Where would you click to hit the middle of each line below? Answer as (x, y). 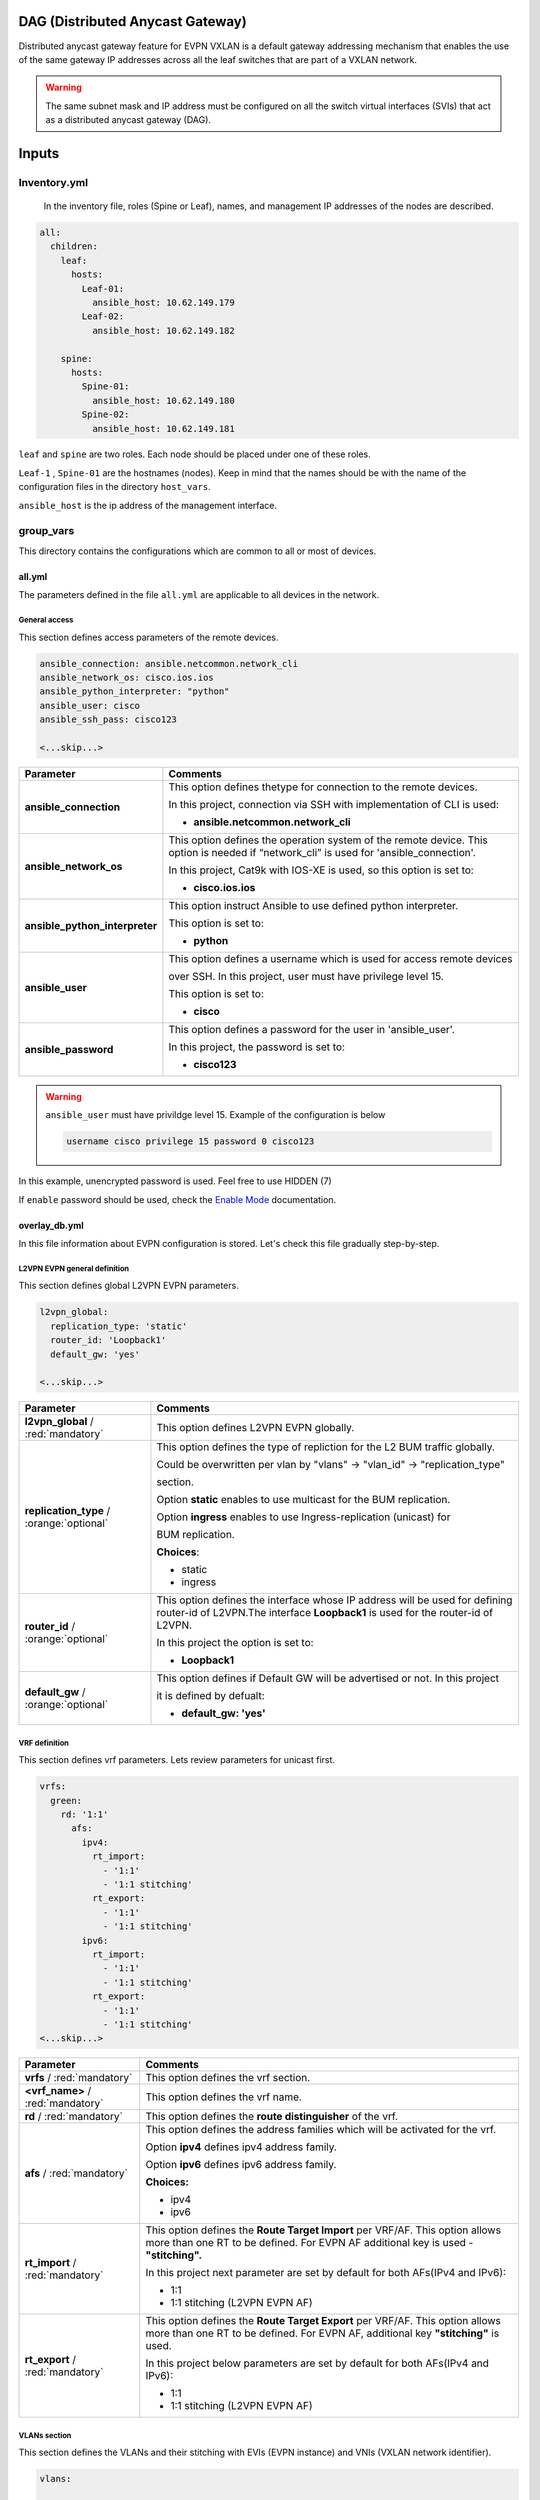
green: (66, 1800)
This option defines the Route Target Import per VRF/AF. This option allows (323, 2230)
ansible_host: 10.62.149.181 (163, 428)
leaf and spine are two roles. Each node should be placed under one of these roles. (194, 454)
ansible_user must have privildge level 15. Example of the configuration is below (215, 1115)
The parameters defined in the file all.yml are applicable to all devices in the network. (199, 595)
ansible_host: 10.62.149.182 (163, 330)
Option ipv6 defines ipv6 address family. (241, 2165)
